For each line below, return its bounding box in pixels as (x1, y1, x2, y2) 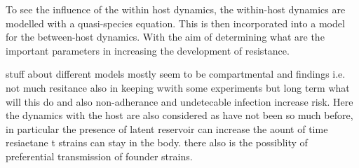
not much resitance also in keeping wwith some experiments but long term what (6, 80, 350, 94)
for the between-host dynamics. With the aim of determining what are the (6, 29, 325, 44)
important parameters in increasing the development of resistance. (6, 43, 290, 57)
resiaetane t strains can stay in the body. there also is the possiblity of (6, 135, 308, 150)
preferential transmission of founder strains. (6, 148, 193, 163)
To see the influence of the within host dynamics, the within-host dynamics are (6, 2, 346, 16)
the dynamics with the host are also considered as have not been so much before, (6, 108, 353, 122)
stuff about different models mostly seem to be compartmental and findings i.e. (6, 66, 346, 81)
